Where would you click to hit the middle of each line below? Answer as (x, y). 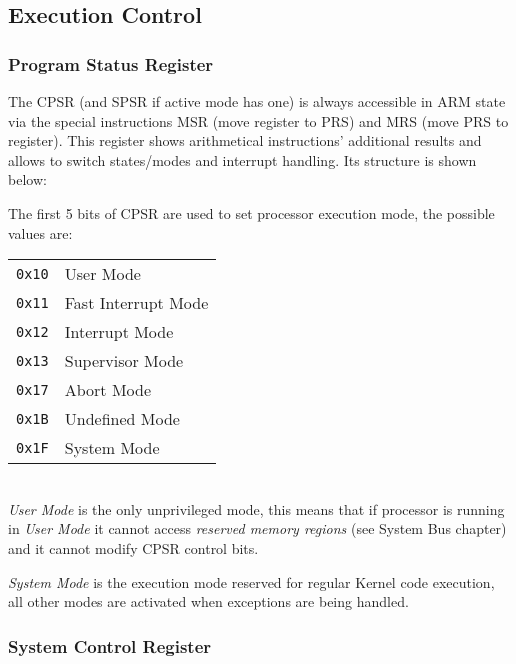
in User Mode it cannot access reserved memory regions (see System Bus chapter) (257, 528)
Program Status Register (111, 63)
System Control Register (110, 645)
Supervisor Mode (124, 361)
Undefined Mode (122, 419)
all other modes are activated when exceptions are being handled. (208, 601)
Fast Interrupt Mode (136, 303)
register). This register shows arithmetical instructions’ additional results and (245, 140)
